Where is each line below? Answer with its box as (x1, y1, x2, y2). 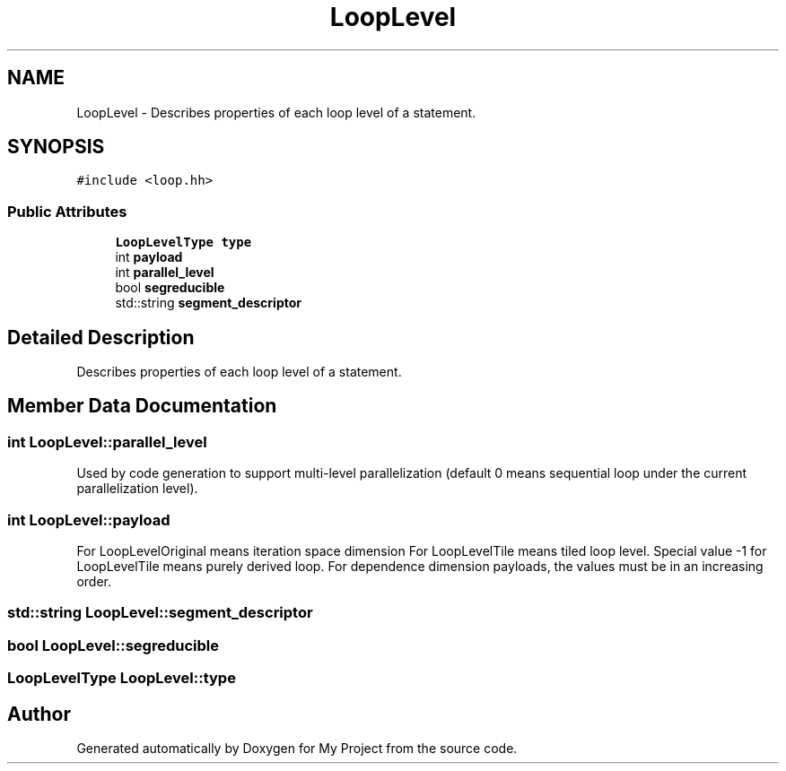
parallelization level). (76, 481, 198, 497)
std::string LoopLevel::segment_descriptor (7, 603, 313, 622)
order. (76, 574, 111, 589)
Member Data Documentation (7, 394, 277, 418)
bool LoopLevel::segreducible (7, 636, 219, 654)
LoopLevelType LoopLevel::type (7, 669, 236, 688)
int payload (115, 249, 183, 265)
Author (7, 702, 71, 725)
